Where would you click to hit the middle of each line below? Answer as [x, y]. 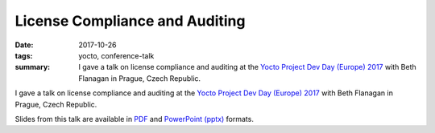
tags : [24, 55]
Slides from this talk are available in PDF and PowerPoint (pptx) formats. [134, 119]
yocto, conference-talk [116, 55]
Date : [24, 45]
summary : [33, 67]
